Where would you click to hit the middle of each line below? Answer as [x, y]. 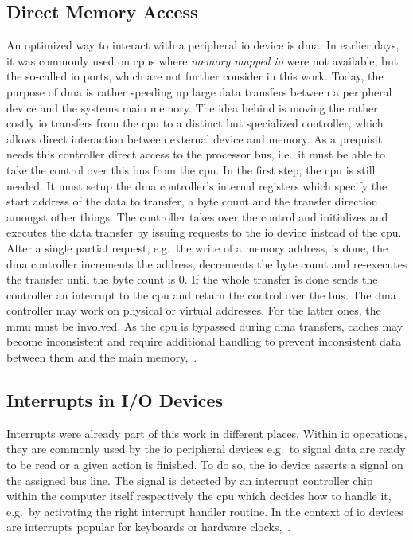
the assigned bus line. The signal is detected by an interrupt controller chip [190, 480]
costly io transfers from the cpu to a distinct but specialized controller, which [195, 123]
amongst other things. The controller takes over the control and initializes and [197, 216]
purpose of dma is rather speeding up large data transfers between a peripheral [199, 91]
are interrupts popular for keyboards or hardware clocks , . [149, 527]
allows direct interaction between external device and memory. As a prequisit [195, 138]
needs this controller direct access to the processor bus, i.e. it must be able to [196, 154]
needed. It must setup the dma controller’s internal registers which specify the [197, 185]
